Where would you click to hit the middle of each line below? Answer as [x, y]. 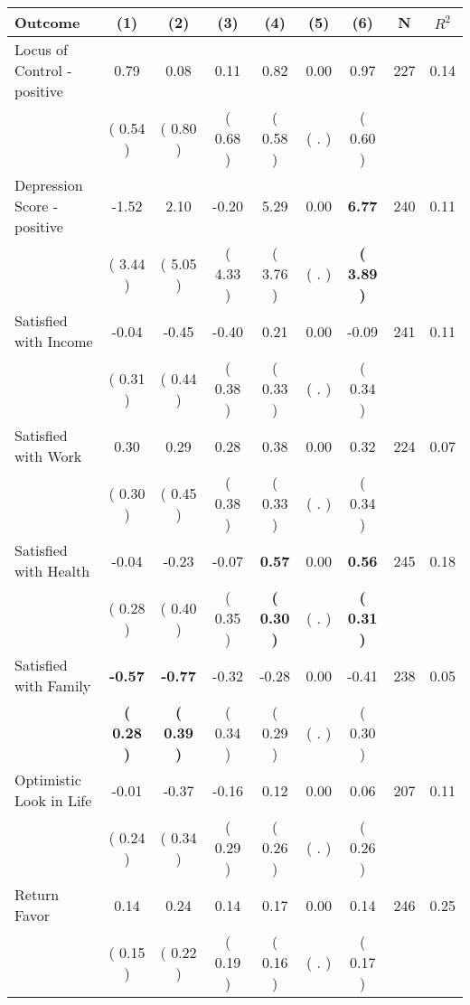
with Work [48, 456]
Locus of [41, 49]
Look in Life [53, 800]
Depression [49, 185]
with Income [54, 341]
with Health [52, 571]
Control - [43, 70]
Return [37, 894]
